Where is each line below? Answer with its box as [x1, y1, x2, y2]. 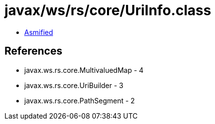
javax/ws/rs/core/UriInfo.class [4, 2, 212, 19]
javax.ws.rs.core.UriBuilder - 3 [24, 81, 123, 90]
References [4, 45, 62, 58]
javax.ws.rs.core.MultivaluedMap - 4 [24, 65, 144, 74]
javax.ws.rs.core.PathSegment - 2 [24, 96, 135, 105]
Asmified [24, 28, 54, 36]
